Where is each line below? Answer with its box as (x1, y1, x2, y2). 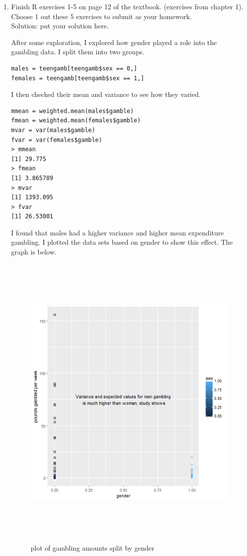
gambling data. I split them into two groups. (11, 46, 144, 57)
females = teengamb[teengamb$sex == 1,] (11, 74, 144, 82)
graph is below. (11, 247, 57, 257)
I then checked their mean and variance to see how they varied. (11, 89, 201, 99)
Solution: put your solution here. (11, 21, 109, 31)
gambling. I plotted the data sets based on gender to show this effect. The (11, 237, 233, 247)
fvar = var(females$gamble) (11, 136, 102, 143)
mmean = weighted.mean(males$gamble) (11, 107, 134, 115)
